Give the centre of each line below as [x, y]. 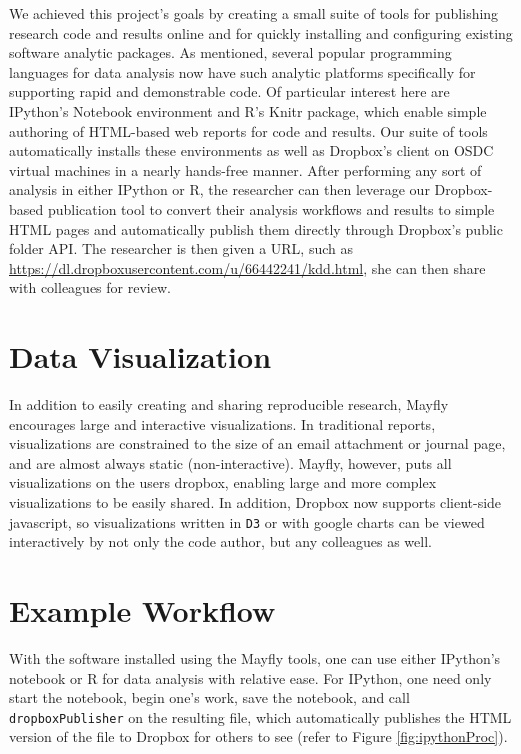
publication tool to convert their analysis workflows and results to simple [271, 208]
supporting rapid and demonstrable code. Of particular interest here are [229, 91]
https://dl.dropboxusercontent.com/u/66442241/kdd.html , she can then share [247, 267]
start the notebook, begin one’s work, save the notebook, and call [209, 697]
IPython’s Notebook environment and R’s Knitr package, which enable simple [248, 110]
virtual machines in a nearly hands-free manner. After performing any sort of [245, 169]
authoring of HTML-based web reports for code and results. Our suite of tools [248, 130]
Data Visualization [140, 356]
